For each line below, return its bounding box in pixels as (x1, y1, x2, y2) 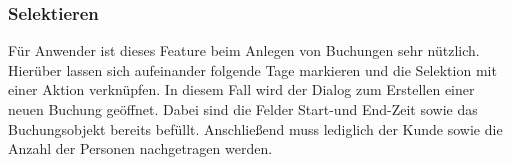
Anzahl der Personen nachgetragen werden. (8, 138, 273, 159)
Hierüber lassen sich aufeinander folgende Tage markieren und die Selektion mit (8, 59, 497, 80)
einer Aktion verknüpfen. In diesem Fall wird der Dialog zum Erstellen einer (8, 79, 475, 100)
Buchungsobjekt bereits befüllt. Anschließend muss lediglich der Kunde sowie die (8, 118, 503, 139)
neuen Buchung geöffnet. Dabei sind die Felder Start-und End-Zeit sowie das (8, 99, 478, 119)
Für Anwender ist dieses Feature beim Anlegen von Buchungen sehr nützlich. (8, 40, 480, 61)
